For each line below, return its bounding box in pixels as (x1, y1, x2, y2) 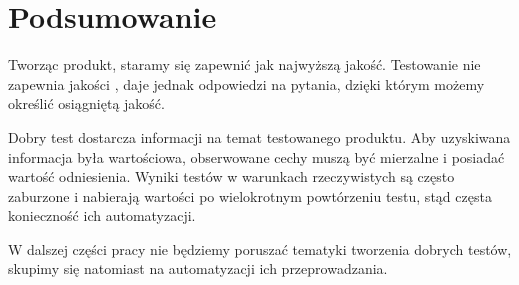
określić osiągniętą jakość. (8, 93, 165, 114)
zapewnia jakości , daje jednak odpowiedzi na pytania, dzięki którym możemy (8, 73, 485, 94)
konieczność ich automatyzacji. (8, 205, 196, 226)
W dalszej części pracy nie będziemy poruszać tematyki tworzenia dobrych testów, (8, 238, 512, 259)
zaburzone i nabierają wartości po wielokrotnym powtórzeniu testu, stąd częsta (8, 185, 492, 206)
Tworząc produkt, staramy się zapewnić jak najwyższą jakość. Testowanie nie (8, 54, 481, 75)
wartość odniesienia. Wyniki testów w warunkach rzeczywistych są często (8, 166, 455, 187)
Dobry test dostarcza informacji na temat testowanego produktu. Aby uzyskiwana (8, 126, 511, 147)
